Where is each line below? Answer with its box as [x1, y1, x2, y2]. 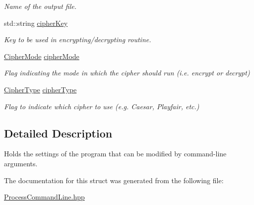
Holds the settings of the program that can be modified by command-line [4, 148, 227, 159]
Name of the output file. [4, 1, 77, 11]
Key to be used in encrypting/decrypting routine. [4, 34, 151, 45]
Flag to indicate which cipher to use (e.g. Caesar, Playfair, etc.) [4, 101, 199, 111]
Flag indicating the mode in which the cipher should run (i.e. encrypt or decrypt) [4, 68, 250, 78]
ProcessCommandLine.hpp [4, 192, 85, 202]
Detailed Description [4, 125, 113, 140]
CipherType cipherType [4, 84, 77, 94]
